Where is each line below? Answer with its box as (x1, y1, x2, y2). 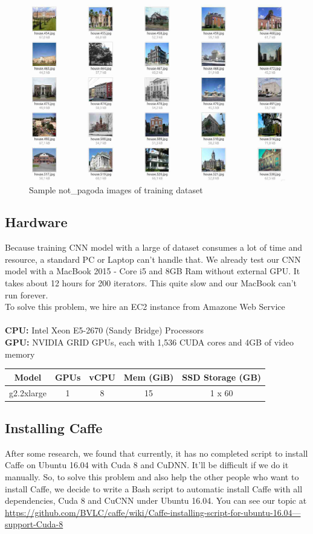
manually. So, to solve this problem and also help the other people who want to (5, 471, 299, 483)
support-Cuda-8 (5, 518, 63, 530)
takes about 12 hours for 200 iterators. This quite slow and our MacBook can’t (5, 277, 297, 289)
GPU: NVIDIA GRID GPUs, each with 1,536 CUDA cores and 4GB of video (5, 336, 294, 349)
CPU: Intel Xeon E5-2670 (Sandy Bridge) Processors (5, 324, 204, 336)
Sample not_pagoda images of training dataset (29, 183, 203, 196)
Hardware (5, 213, 68, 231)
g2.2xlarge (9, 386, 47, 399)
